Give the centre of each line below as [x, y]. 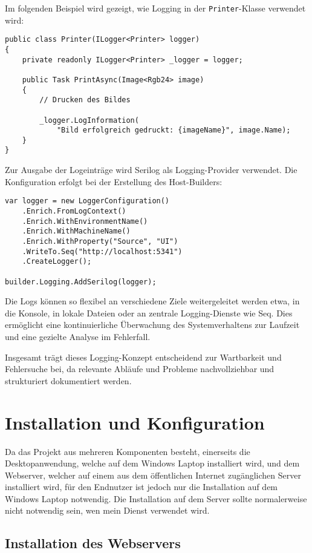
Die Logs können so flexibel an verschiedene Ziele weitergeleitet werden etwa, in [152, 301]
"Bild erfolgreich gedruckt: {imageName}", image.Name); [174, 130]
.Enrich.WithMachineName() [76, 231]
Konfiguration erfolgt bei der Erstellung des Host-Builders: [114, 181]
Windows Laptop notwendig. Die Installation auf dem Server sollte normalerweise [156, 498]
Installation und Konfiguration [135, 422]
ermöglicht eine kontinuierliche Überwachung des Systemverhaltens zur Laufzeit [152, 325]
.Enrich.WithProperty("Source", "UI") [100, 241]
